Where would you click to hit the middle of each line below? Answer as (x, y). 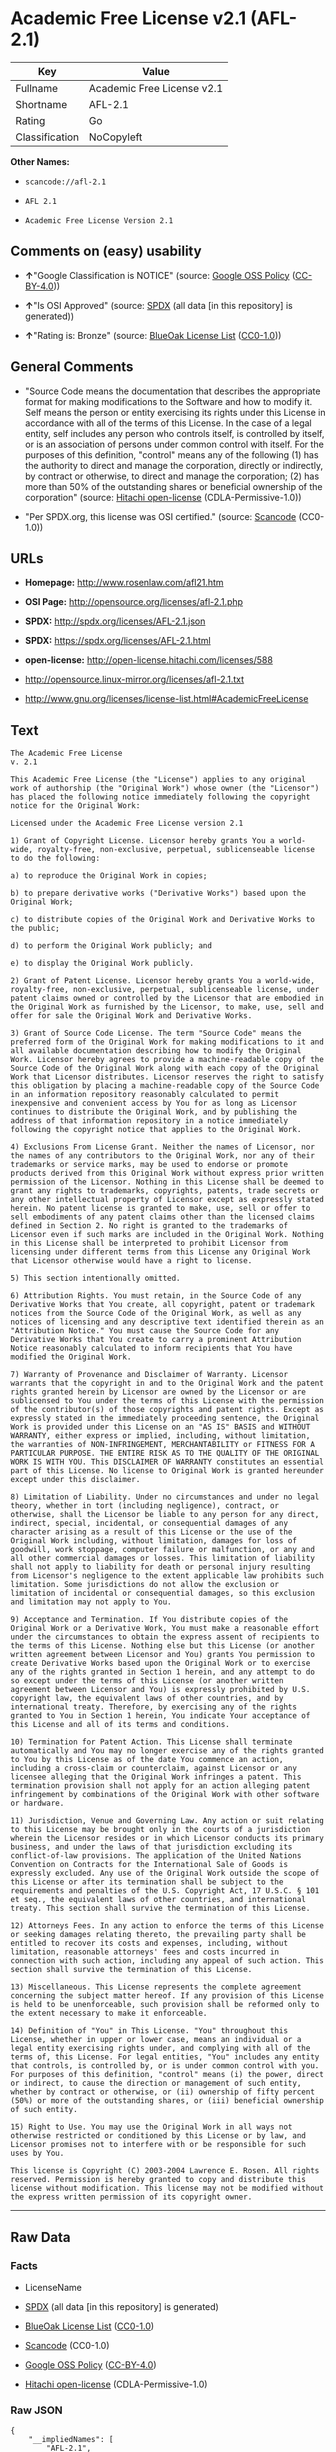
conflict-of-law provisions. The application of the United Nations (156, 1856)
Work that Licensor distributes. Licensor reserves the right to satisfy (167, 1077)
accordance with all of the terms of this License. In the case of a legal (168, 423)
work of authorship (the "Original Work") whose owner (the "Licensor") (165, 788)
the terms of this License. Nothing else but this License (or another (162, 1646)
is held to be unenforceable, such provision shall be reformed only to (165, 2005)
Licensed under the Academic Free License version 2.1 (127, 823)
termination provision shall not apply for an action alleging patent (160, 1786)
